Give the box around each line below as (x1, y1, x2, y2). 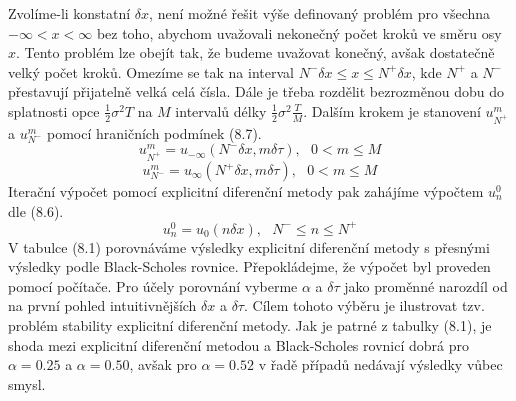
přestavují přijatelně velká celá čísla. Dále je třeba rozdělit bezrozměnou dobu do (8, 81, 504, 102)
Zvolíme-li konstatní (8, 3, 131, 23)
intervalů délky (175, 100, 267, 121)
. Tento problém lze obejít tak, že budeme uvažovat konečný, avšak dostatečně (16, 42, 495, 63)
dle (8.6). (8, 200, 64, 221)
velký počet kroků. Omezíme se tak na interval (8, 61, 294, 82)
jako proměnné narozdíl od (344, 275, 508, 296)
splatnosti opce (8, 100, 100, 121)
